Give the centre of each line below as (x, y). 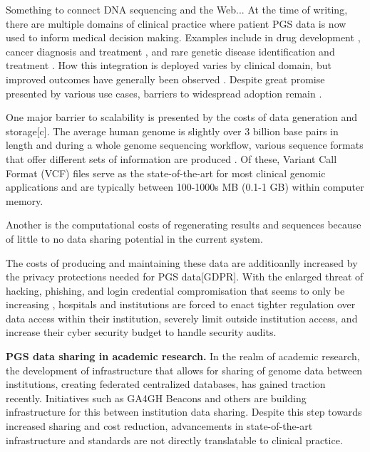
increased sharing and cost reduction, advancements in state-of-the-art (159, 426)
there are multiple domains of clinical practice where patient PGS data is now (176, 23)
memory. (25, 200)
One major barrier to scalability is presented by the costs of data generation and (181, 117)
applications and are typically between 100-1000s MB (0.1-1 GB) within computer (185, 187)
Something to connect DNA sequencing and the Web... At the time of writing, (177, 9)
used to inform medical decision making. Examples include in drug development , (183, 37)
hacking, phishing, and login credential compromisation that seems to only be (175, 290)
